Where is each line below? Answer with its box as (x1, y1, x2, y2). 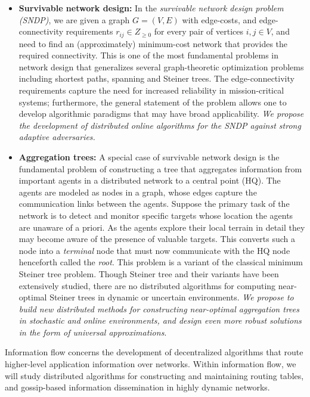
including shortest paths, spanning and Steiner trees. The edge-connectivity (18, 72, 294, 85)
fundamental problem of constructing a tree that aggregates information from (18, 162, 302, 175)
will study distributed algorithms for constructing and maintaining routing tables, (5, 369, 304, 382)
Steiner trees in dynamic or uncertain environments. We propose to (49, 291, 294, 303)
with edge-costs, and (182, 13, 257, 26)
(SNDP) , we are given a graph (18, 13, 130, 26)
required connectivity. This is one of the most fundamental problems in (18, 49, 279, 61)
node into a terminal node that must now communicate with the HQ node (18, 244, 290, 256)
